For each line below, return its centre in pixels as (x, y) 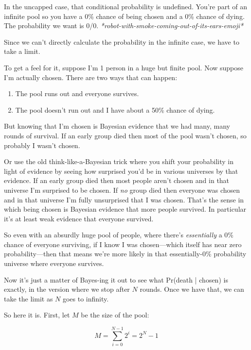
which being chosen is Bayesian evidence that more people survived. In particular (125, 209)
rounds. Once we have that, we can (192, 289)
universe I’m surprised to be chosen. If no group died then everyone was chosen (122, 190)
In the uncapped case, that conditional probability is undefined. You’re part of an (126, 6)
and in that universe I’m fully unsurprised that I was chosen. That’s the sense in (124, 199)
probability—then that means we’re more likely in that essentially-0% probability (125, 254)
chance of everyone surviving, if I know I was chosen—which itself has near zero (123, 244)
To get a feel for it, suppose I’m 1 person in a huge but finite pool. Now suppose (124, 67)
